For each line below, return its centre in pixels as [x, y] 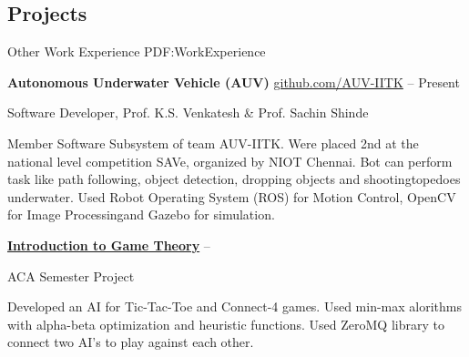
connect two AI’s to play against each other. [131, 342]
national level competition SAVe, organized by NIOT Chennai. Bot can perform [230, 161]
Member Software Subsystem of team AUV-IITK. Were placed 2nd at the [213, 143]
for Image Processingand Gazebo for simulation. [141, 214]
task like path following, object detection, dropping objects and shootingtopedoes [234, 179]
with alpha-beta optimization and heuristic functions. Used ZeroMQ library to [226, 324]
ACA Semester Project [71, 275]
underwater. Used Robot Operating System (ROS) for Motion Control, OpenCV [232, 196]
